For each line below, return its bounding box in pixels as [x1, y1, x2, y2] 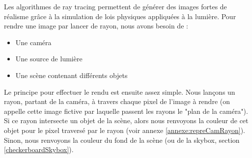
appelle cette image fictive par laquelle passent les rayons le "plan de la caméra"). [4, 105, 248, 116]
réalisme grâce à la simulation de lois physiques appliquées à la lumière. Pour [4, 11, 236, 21]
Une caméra [15, 37, 52, 47]
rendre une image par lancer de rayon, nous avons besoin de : [4, 21, 188, 31]
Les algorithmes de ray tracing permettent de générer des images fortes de [4, 1, 227, 11]
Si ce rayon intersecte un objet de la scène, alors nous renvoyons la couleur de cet [4, 115, 249, 126]
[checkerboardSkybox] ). [4, 144, 74, 155]
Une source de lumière [15, 53, 83, 64]
